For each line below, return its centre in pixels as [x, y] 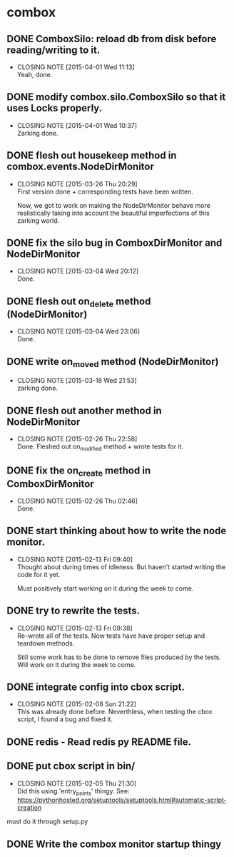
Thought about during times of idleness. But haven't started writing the [121, 567]
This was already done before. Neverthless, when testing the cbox [115, 712]
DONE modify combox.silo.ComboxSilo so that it [116, 97]
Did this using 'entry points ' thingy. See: [73, 792]
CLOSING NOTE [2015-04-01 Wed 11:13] [76, 67]
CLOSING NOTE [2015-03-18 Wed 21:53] [77, 381]
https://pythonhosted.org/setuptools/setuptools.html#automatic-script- [122, 800]
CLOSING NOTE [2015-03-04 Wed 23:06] [78, 331]
